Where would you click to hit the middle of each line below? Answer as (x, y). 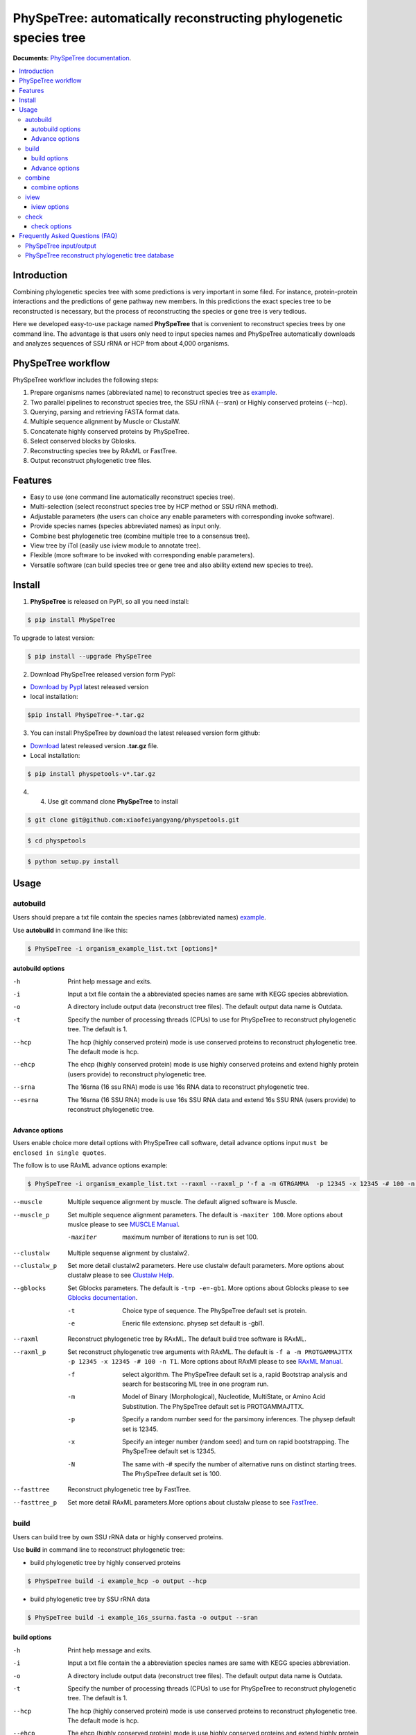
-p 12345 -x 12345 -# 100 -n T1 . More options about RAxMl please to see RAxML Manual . (205, 1362)
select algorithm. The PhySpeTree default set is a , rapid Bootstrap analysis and (235, 1374)
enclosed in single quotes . (60, 1153)
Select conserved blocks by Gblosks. (83, 441)
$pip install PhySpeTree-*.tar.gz (86, 715)
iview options (50, 207)
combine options (55, 187)
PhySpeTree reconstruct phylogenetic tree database (100, 255)
